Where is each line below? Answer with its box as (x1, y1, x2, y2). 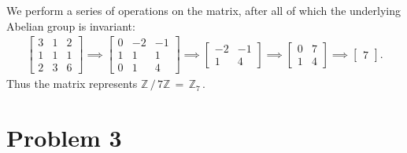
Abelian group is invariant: (6, 17, 135, 34)
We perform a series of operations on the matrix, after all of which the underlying (6, 2, 401, 18)
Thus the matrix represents (6, 75, 138, 92)
